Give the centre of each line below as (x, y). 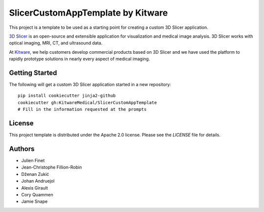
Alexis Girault (35, 188)
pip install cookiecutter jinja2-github (67, 96)
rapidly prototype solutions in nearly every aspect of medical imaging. (79, 59)
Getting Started (33, 73)
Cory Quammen (37, 194)
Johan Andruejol (38, 181)
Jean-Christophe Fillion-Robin (52, 167)
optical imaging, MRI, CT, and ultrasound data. (56, 43)
